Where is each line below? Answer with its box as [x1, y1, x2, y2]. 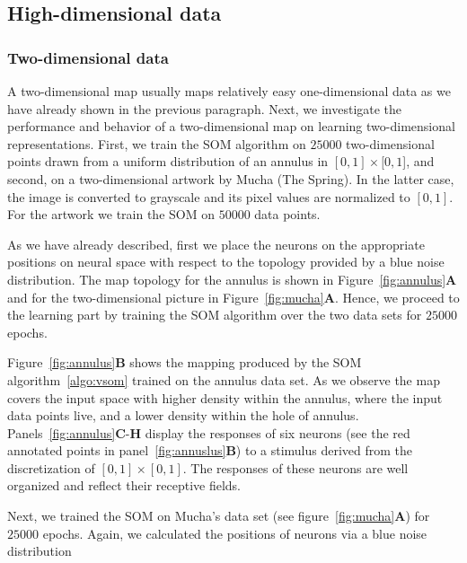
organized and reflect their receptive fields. [7, 476, 242, 495]
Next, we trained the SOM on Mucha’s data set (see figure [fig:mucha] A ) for [7, 506, 430, 525]
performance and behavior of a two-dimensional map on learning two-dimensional [7, 117, 455, 136]
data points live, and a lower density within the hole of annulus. [7, 406, 359, 425]
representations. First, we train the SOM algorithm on [7, 134, 306, 153]
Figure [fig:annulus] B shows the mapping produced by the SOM [7, 353, 362, 372]
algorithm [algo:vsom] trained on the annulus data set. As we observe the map [7, 370, 440, 389]
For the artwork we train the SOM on [7, 205, 215, 224]
